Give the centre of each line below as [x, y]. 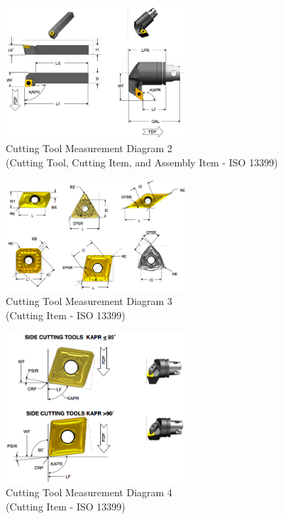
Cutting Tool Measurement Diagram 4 [89, 492]
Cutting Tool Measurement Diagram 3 [89, 301]
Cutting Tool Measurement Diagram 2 [89, 148]
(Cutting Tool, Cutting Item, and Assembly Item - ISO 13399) [142, 162]
